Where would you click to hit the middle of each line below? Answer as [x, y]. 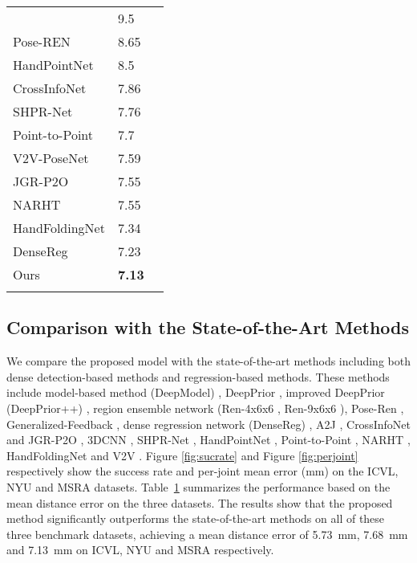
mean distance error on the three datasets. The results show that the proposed [200, 502]
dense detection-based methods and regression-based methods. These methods [198, 376]
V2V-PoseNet [51, 158]
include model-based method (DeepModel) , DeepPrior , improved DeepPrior [196, 392]
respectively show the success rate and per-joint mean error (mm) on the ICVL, [202, 471]
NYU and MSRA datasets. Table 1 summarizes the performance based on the [198, 486]
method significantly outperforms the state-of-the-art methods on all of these [196, 518]
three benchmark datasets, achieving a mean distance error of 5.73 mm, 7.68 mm [207, 534]
